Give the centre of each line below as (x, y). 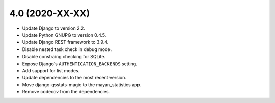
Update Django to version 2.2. (53, 28)
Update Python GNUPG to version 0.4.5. (64, 35)
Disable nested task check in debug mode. (67, 49)
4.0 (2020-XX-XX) (50, 13)
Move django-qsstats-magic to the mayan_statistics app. (82, 85)
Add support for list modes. (51, 70)
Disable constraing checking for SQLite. (64, 57)
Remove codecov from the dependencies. (66, 92)
